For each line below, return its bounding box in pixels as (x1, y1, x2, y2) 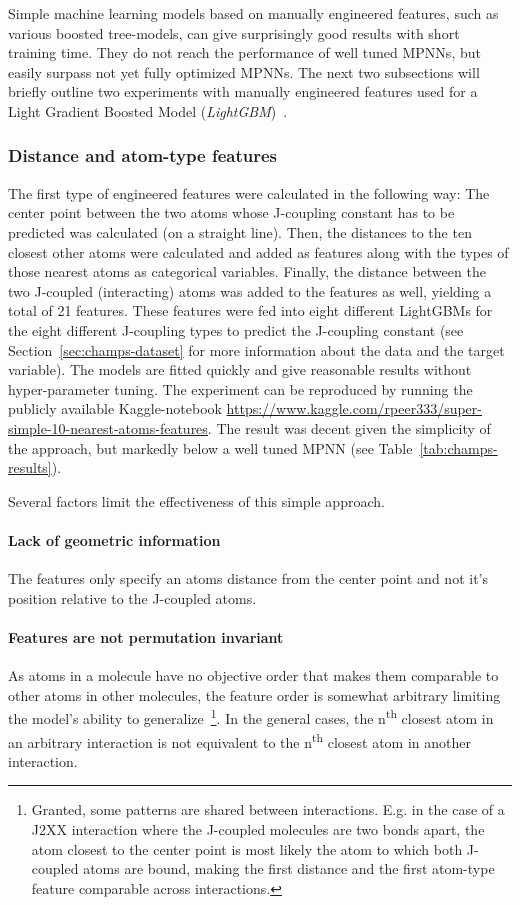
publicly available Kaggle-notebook (8, 398, 222, 419)
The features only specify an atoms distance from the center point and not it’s (8, 568, 488, 589)
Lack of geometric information (8, 529, 221, 550)
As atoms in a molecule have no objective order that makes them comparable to (8, 665, 499, 686)
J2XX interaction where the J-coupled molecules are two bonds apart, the (31, 818, 485, 839)
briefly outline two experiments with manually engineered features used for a (8, 81, 478, 102)
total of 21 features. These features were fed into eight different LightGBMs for (8, 300, 493, 321)
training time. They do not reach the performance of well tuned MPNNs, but (8, 42, 481, 63)
